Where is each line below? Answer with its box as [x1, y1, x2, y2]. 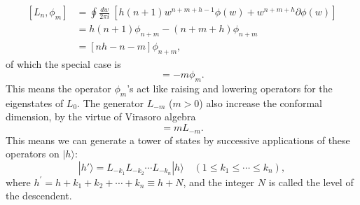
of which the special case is [6, 56, 121, 71]
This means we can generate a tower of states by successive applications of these [6, 132, 350, 147]
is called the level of [268, 174, 354, 189]
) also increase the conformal [199, 95, 322, 110]
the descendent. [6, 188, 72, 203]
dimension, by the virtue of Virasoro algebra [6, 109, 196, 124]
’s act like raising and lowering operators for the [127, 81, 333, 96]
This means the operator [6, 81, 111, 96]
